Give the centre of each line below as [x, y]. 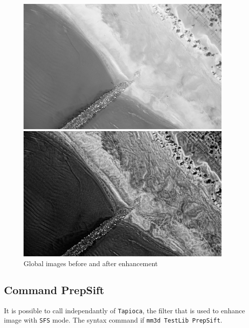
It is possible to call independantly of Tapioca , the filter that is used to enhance [124, 310]
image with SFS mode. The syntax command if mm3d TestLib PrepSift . [113, 320]
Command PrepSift [54, 289]
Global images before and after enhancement [91, 263]
